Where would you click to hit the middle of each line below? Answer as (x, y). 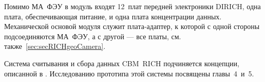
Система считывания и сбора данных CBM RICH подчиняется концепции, (122, 63)
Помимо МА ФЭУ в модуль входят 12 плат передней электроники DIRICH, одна (132, 6)
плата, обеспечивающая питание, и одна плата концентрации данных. (113, 16)
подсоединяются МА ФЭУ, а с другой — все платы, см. (93, 36)
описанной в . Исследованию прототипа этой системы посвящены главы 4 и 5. (129, 73)
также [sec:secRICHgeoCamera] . (55, 46)
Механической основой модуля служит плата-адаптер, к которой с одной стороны (132, 26)
